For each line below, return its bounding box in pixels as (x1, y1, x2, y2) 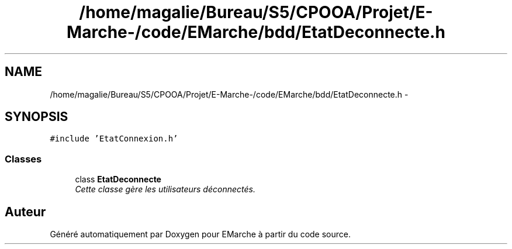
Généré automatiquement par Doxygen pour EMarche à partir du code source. (50, 229, 351, 240)
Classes (5, 153, 42, 165)
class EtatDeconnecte (75, 174, 161, 185)
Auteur (5, 204, 46, 219)
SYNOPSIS (5, 109, 68, 124)
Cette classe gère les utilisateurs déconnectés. (75, 184, 255, 195)
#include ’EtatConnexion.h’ (50, 134, 178, 144)
